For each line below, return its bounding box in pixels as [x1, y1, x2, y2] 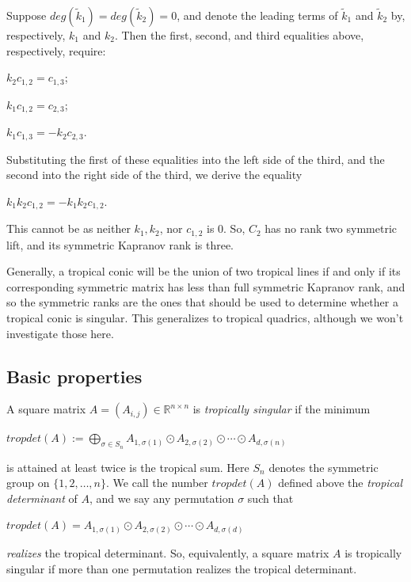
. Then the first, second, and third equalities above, [114, 27, 364, 43]
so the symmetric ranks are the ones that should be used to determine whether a [6, 294, 398, 310]
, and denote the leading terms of [177, 7, 338, 23]
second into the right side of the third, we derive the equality [6, 166, 303, 183]
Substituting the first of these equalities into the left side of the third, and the [6, 150, 385, 167]
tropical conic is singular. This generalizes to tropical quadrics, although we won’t [6, 310, 404, 326]
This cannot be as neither [6, 220, 131, 237]
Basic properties [6, 363, 143, 388]
